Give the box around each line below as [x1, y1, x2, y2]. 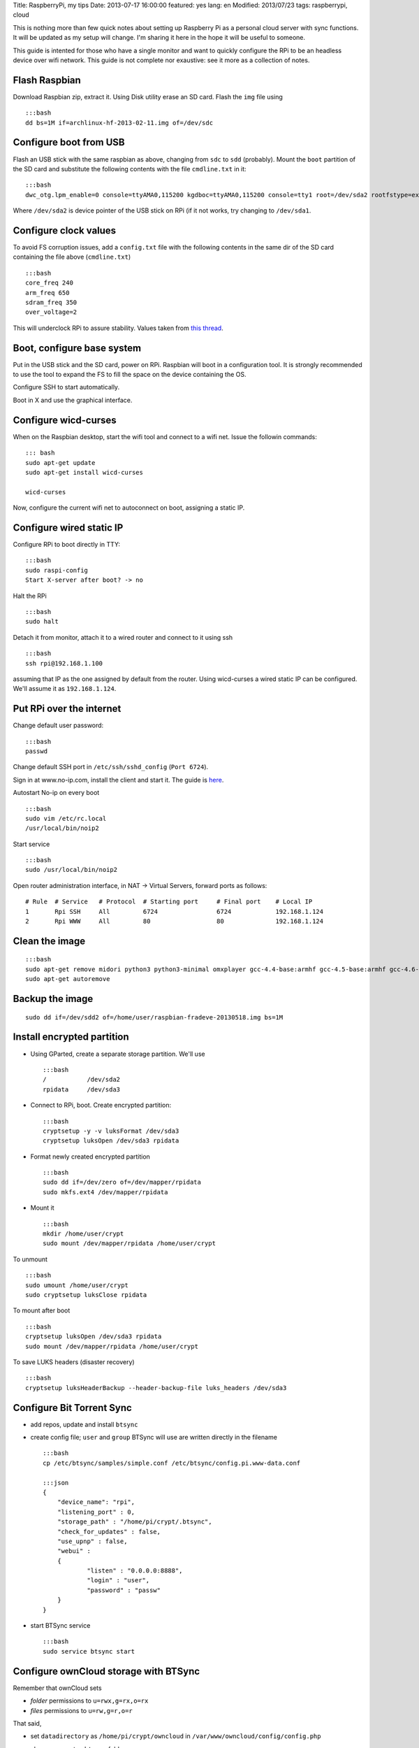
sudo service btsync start [43, 1647, 135, 1655]
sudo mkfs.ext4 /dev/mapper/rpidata [43, 1188, 168, 1196]
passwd [25, 747, 48, 755]
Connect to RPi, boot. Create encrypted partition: [30, 1101, 171, 1110]
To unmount [13, 1255, 48, 1263]
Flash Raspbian [13, 74, 82, 86]
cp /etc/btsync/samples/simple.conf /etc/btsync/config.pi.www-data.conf [43, 1459, 301, 1467]
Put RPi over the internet [13, 703, 122, 715]
